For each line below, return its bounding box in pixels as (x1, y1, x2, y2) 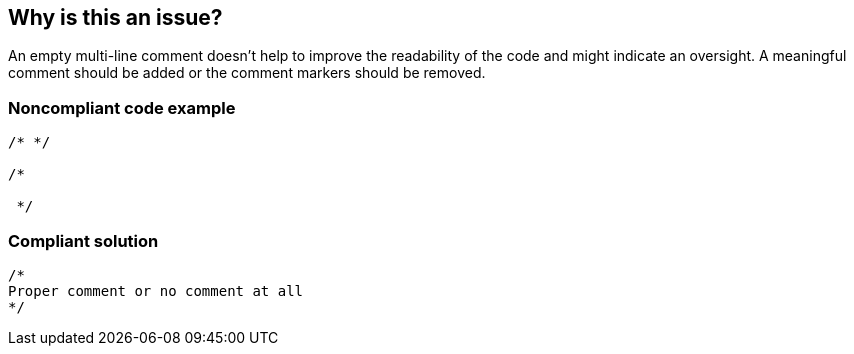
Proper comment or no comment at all (8, 282, 304, 299)
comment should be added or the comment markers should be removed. (8, 64, 486, 82)
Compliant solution (8, 230, 159, 251)
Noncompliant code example (8, 97, 236, 118)
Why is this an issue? (8, 5, 223, 30)
